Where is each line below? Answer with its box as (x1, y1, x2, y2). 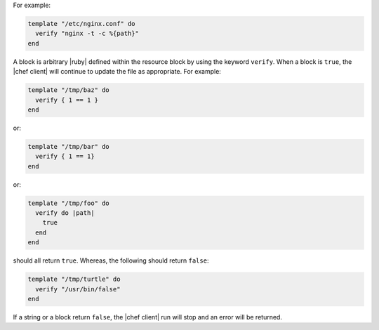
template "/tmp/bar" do (27, 143, 110, 150)
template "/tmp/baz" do (27, 86, 110, 94)
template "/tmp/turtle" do (27, 275, 121, 284)
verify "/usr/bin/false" (35, 285, 121, 293)
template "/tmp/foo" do (27, 199, 110, 207)
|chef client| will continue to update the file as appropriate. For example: (13, 67, 221, 76)
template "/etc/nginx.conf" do (27, 20, 136, 27)
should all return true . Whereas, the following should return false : (13, 256, 209, 265)
